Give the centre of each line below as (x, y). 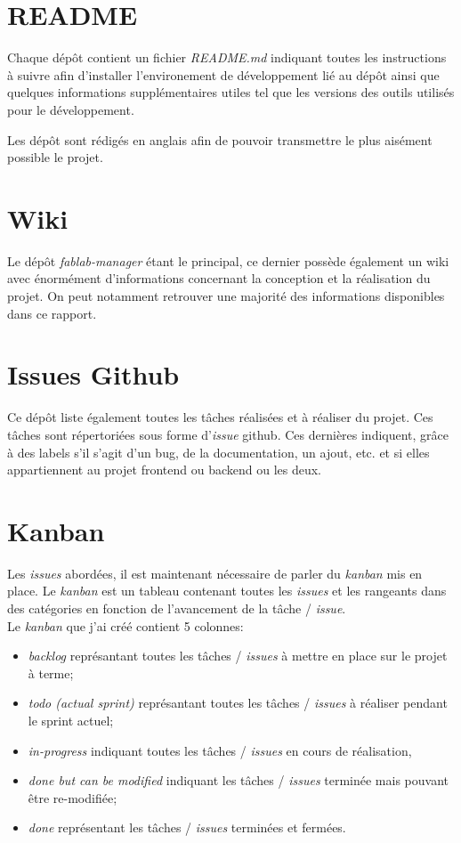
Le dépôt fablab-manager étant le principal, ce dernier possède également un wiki (228, 260)
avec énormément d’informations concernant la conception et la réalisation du (219, 278)
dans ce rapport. (52, 313)
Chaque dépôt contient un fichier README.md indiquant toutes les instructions (227, 57)
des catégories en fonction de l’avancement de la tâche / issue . (177, 608)
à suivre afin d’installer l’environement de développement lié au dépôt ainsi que (223, 74)
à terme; (51, 673)
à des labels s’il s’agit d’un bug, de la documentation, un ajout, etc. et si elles (218, 452)
